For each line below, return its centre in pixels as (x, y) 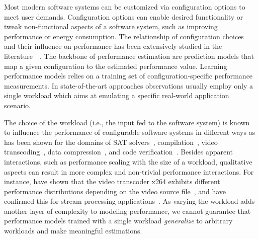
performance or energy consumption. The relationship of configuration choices (124, 36)
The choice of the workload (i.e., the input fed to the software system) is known (127, 122)
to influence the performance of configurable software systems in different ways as (130, 132)
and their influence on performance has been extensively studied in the (113, 46)
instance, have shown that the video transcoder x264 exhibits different (112, 181)
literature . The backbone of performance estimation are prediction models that (129, 56)
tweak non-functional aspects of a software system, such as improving (111, 26)
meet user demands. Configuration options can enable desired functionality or (124, 16)
